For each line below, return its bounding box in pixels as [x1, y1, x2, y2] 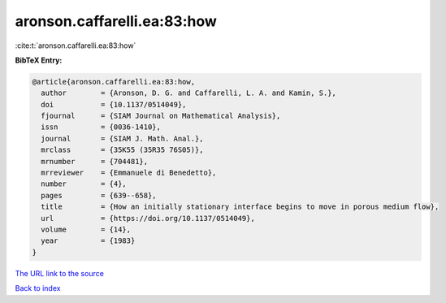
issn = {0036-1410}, [41, 123, 162, 132]
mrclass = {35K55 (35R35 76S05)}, [41, 145, 204, 154]
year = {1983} [41, 236, 136, 245]
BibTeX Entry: [15, 55, 63, 65]
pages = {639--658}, [41, 191, 158, 200]
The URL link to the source [15, 268, 105, 278]
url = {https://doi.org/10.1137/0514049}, [41, 214, 255, 223]
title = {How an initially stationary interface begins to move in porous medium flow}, [41, 202, 440, 211]
